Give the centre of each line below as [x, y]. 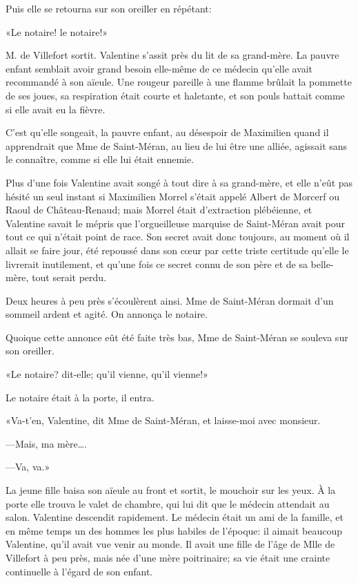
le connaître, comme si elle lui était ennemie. [100, 159]
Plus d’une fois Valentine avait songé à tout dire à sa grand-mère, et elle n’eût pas [179, 182]
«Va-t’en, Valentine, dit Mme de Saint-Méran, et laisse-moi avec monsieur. [163, 420]
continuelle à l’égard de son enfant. [79, 571]
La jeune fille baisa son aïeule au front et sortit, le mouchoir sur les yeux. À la [171, 490]
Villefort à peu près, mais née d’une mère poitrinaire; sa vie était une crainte [168, 557]
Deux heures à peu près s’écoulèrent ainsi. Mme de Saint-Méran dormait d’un [170, 300]
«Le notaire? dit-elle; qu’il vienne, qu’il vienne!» [107, 374]
